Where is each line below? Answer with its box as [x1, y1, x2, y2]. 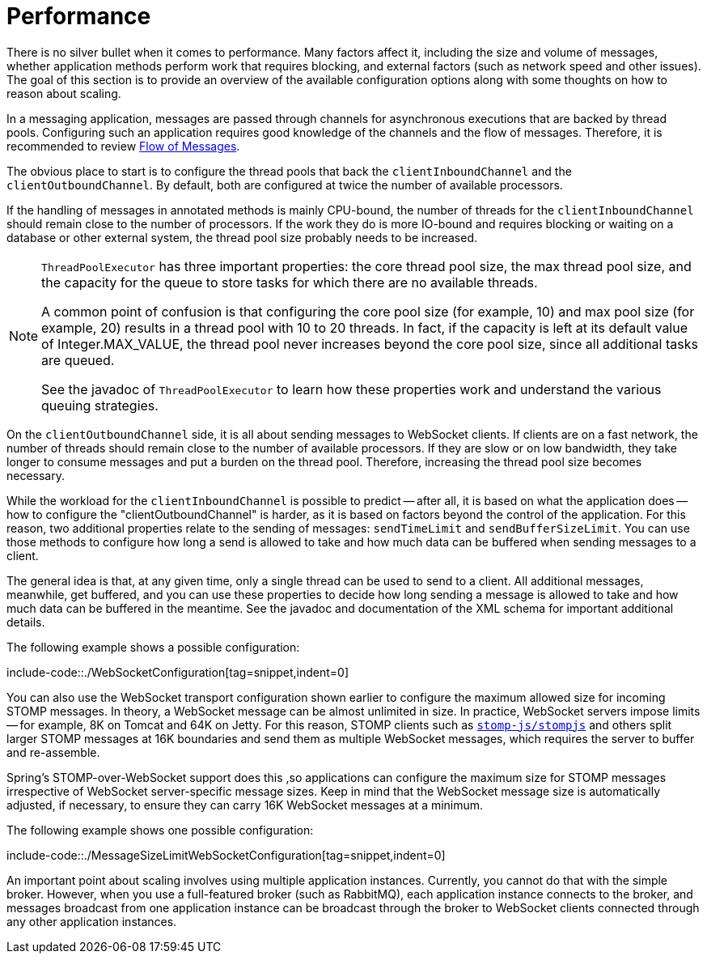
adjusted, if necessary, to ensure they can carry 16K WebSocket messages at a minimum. [6, 797, 484, 812]
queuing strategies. [41, 397, 159, 414]
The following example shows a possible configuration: [6, 639, 300, 654]
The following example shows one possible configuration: [6, 822, 314, 837]
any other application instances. [6, 914, 177, 928]
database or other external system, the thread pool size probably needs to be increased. [6, 230, 478, 244]
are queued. [41, 351, 115, 368]
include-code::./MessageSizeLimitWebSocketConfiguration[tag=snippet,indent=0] [6, 847, 446, 862]
